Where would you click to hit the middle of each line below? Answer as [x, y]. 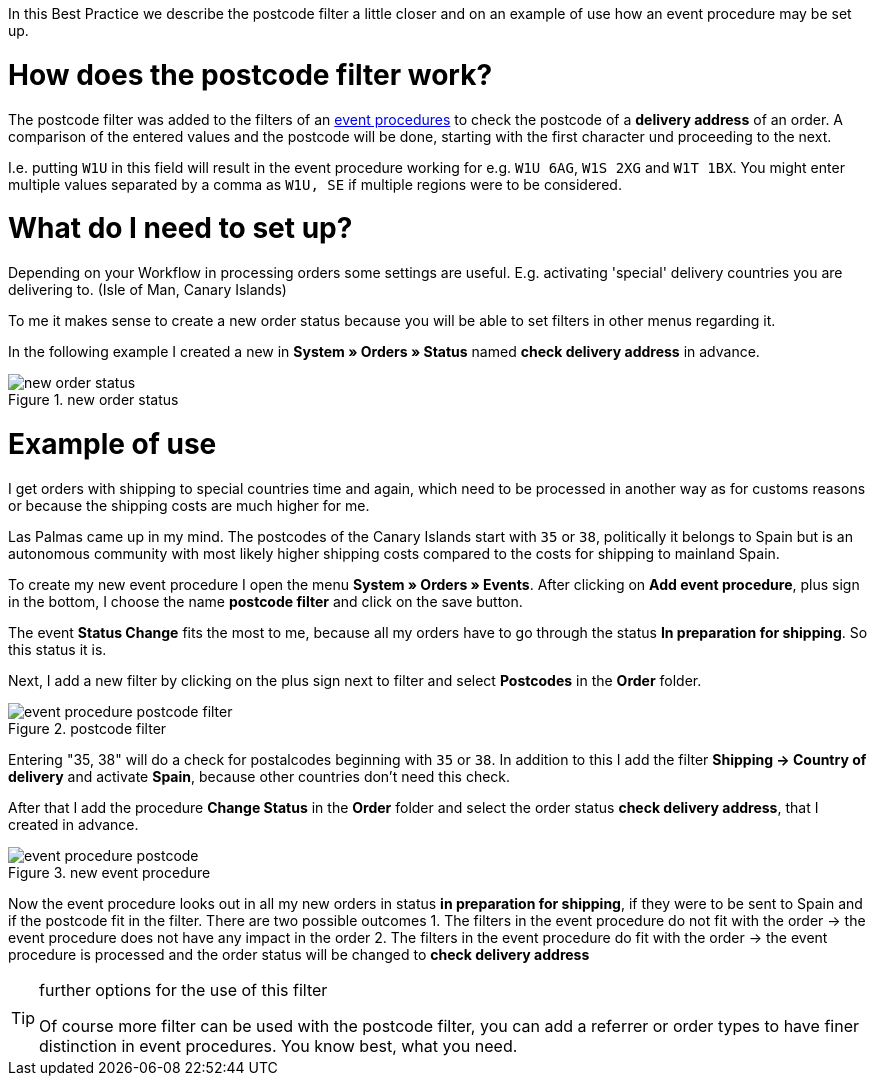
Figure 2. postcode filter [87, 728]
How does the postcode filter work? [250, 74]
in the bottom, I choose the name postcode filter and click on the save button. [265, 601]
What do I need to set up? [180, 228]
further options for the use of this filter [183, 989]
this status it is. [57, 649]
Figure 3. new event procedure [109, 872]
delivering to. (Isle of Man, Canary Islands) [147, 289]
